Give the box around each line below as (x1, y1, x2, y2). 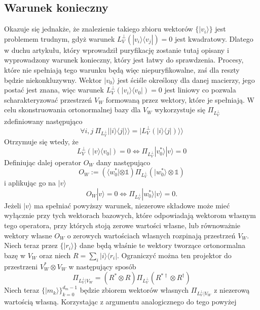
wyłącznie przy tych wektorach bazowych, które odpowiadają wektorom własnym (4, 210, 256, 221)
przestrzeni (4, 261, 38, 271)
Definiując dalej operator (4, 157, 81, 167)
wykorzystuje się (154, 104, 206, 115)
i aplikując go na (4, 177, 56, 188)
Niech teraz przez (4, 240, 58, 251)
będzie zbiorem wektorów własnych (80, 285, 189, 295)
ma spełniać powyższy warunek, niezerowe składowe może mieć (34, 200, 230, 210)
